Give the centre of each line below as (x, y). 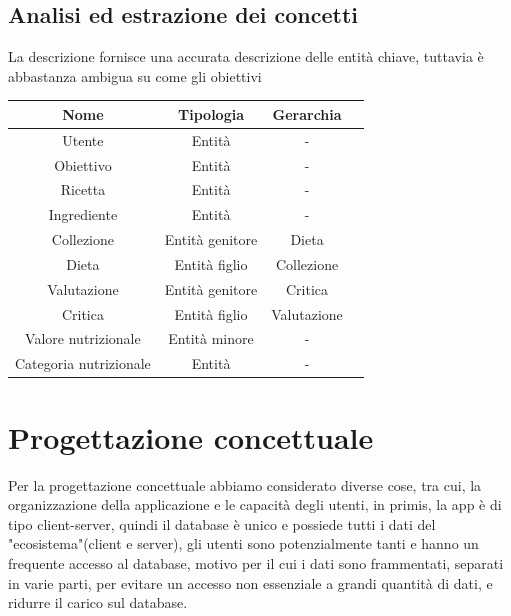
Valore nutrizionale (83, 338)
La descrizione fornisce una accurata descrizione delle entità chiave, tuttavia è (246, 56)
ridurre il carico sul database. (98, 602)
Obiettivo (83, 164)
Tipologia (211, 113)
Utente (83, 139)
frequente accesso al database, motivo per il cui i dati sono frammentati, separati (256, 562)
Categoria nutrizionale (83, 363)
